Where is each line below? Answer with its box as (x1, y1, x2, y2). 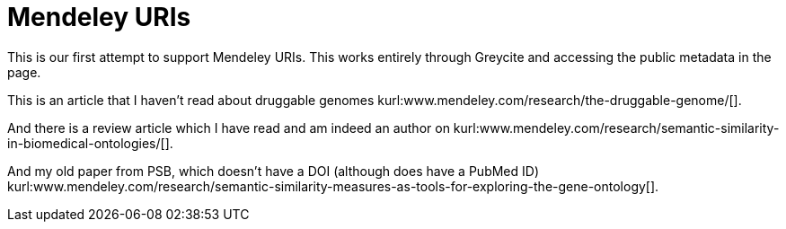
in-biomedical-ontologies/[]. (7, 135, 173, 151)
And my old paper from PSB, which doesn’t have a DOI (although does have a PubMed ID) (7, 163, 539, 179)
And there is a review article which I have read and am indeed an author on (7, 119, 450, 136)
